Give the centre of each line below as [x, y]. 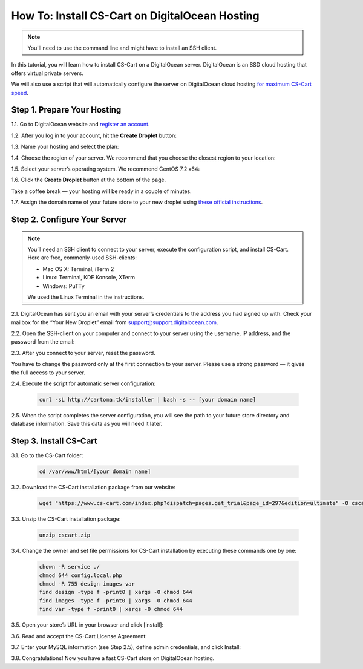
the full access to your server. [48, 373]
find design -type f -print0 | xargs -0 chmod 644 [116, 592]
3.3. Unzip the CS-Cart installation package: [66, 519]
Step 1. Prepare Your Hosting [66, 110]
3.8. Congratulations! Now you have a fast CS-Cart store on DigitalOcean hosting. [113, 658]
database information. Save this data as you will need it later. [87, 424]
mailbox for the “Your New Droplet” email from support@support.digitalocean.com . [115, 322]
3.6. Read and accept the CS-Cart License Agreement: [79, 636]
